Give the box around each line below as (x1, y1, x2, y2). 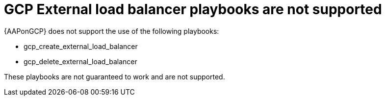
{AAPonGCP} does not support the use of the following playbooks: (4, 26, 219, 35)
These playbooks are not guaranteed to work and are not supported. (4, 72, 225, 81)
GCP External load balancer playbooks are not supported (4, 1, 382, 18)
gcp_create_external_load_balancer (24, 42, 138, 50)
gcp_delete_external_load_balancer (24, 57, 137, 66)
